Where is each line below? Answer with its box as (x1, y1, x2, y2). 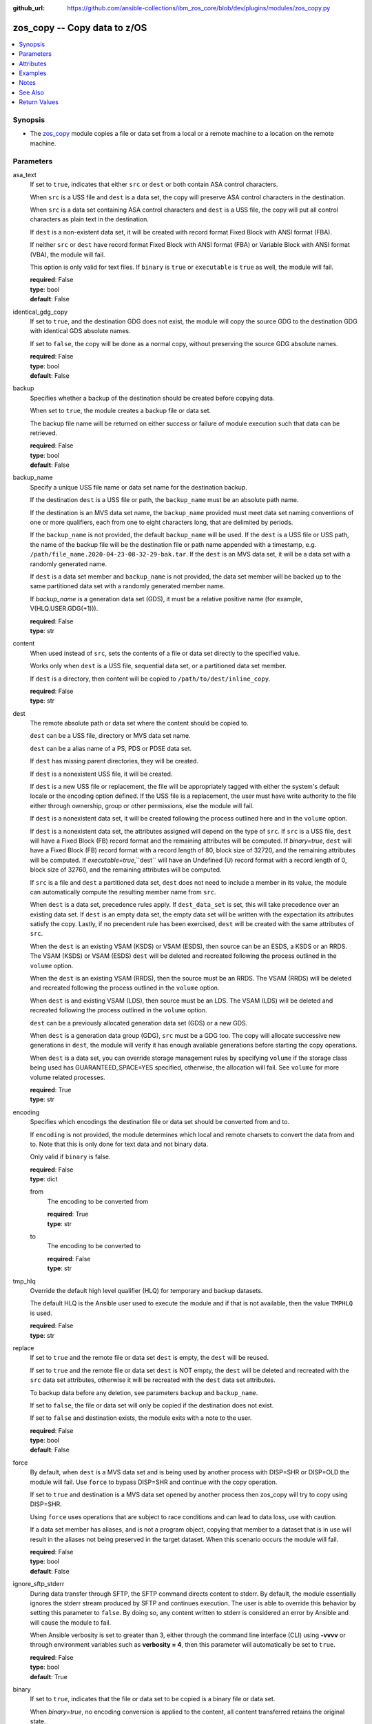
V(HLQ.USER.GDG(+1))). (30, 604, 99, 613)
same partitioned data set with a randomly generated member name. (30, 582, 225, 590)
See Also (19, 88, 45, 97)
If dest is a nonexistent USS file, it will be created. (30, 770, 173, 778)
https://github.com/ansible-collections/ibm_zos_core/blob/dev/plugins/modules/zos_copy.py (67, 4, 331, 12)
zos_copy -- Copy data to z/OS (12, 21, 147, 34)
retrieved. (30, 428, 58, 437)
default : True (30, 1672, 68, 1681)
